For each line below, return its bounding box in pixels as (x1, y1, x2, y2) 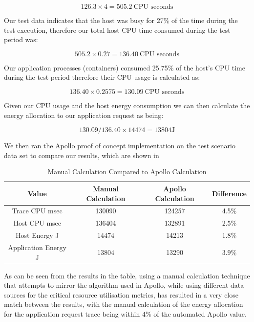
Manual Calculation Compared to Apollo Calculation (47, 166, 207, 177)
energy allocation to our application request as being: (4, 110, 164, 120)
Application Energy (8, 242, 66, 252)
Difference (212, 188, 247, 198)
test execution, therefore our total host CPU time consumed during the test (4, 24, 231, 35)
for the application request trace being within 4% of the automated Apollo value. (4, 308, 247, 319)
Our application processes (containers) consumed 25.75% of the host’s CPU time (4, 62, 245, 72)
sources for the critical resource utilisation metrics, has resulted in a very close (4, 289, 238, 299)
